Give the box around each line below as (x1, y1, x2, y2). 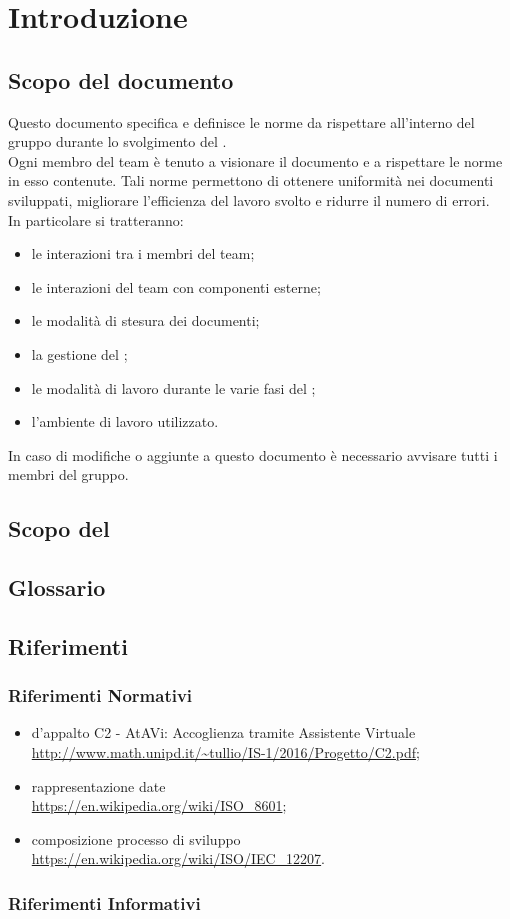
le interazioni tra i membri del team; (31, 243, 255, 264)
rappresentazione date (31, 775, 166, 796)
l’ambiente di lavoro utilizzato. (31, 411, 219, 432)
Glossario (8, 572, 106, 603)
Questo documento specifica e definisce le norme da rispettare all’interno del (8, 111, 475, 132)
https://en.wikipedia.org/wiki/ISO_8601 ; (31, 795, 287, 816)
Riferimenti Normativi (8, 683, 193, 708)
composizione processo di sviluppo (31, 828, 241, 849)
